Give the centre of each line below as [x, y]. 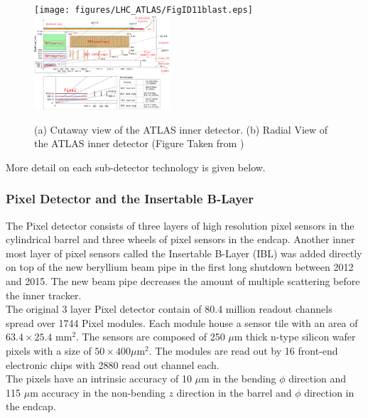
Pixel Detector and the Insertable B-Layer [130, 199]
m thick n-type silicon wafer [295, 337]
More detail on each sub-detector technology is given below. [136, 167]
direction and [318, 379]
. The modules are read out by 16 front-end [243, 350]
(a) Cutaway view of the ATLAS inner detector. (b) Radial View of [181, 129]
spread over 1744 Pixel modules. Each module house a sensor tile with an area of [182, 322]
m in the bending [239, 379]
